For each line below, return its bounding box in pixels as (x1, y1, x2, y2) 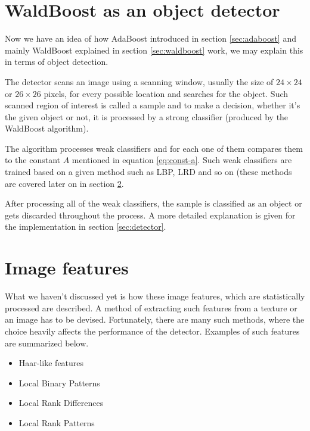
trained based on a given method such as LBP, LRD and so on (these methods (5, 165, 292, 178)
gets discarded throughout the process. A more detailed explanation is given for (5, 208, 296, 221)
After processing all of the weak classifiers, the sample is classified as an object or (5, 197, 302, 210)
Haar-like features (18, 357, 84, 369)
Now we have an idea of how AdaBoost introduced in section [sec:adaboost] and (5, 32, 296, 45)
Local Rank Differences (18, 396, 104, 409)
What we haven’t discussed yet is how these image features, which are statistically (5, 290, 305, 302)
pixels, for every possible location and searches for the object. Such (44, 87, 289, 99)
